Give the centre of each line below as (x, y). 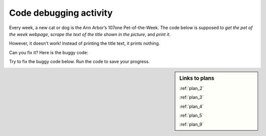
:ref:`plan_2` (192, 88)
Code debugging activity (61, 13)
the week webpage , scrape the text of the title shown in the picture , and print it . (90, 34)
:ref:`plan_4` (192, 106)
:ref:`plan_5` (192, 115)
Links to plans (197, 78)
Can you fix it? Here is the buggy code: (49, 52)
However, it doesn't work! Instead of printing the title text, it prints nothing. (84, 43)
